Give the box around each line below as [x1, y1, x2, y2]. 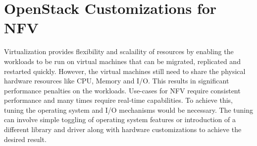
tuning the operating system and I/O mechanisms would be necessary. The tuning [4, 104, 253, 115]
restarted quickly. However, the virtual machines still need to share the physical [4, 66, 246, 76]
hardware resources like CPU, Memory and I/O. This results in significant [4, 75, 229, 86]
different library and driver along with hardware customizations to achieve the [4, 124, 242, 135]
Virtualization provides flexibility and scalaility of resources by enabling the [4, 46, 234, 57]
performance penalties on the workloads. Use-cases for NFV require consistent [4, 85, 241, 95]
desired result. [4, 134, 47, 144]
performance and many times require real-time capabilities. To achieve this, [4, 95, 233, 105]
